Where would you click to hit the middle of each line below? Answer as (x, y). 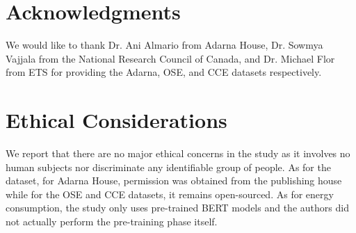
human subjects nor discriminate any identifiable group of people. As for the (168, 167)
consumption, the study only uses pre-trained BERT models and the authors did (177, 208)
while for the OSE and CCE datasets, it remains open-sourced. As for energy (170, 194)
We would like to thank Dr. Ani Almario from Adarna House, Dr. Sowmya (164, 45)
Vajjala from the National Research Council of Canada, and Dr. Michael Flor (170, 58)
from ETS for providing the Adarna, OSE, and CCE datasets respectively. (164, 72)
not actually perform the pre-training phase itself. (112, 221)
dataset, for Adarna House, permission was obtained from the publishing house (174, 180)
